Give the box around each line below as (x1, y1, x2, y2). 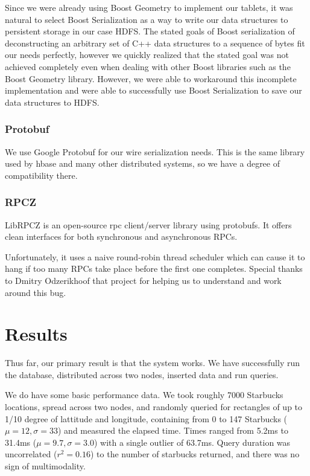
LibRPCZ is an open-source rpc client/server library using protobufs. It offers (5, 218, 292, 231)
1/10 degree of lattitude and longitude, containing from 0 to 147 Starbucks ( (5, 412, 288, 425)
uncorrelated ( (5, 448, 57, 460)
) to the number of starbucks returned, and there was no (90, 448, 300, 460)
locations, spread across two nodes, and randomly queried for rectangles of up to (5, 400, 303, 413)
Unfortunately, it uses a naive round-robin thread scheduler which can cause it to (5, 250, 305, 263)
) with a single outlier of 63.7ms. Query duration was (94, 436, 291, 448)
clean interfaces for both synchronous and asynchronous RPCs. (5, 230, 238, 243)
